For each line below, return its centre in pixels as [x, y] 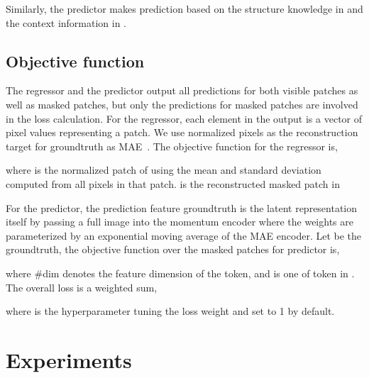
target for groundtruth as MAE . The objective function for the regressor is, [172, 146]
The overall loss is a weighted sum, [82, 287]
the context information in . [66, 22]
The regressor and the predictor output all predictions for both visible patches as [182, 90]
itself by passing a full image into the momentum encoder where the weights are [180, 222]
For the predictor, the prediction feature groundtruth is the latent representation [182, 207]
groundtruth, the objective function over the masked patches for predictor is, [173, 249]
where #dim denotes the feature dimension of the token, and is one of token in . [180, 273]
